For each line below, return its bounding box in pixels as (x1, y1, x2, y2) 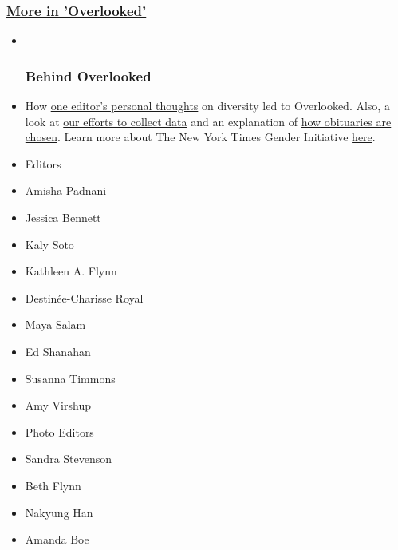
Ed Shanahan (25, 342, 91, 359)
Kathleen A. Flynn (25, 263, 117, 279)
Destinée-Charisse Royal (25, 289, 144, 306)
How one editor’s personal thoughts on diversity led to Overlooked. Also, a (25, 97, 390, 114)
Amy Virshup (25, 397, 91, 413)
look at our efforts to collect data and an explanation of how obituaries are (25, 113, 392, 129)
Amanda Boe (25, 531, 89, 548)
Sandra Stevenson (25, 450, 112, 467)
